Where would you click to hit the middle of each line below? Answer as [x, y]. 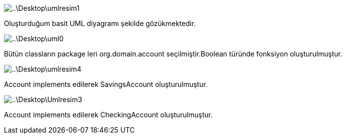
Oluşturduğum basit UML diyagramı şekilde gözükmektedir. [100, 23]
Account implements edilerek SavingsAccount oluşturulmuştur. [106, 84]
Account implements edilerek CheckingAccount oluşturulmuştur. [109, 115]
